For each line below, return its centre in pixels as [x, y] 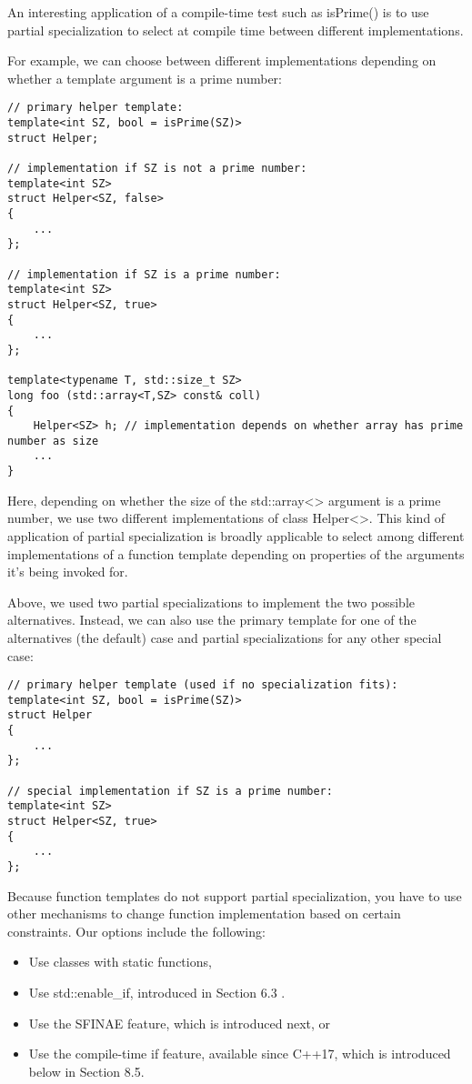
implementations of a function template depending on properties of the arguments [236, 553]
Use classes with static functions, [120, 962]
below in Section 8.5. [86, 1071]
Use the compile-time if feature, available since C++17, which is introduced [240, 1054]
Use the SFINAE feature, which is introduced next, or [180, 1023]
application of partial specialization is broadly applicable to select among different [236, 535]
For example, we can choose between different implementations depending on [222, 60]
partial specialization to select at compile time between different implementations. [236, 30]
